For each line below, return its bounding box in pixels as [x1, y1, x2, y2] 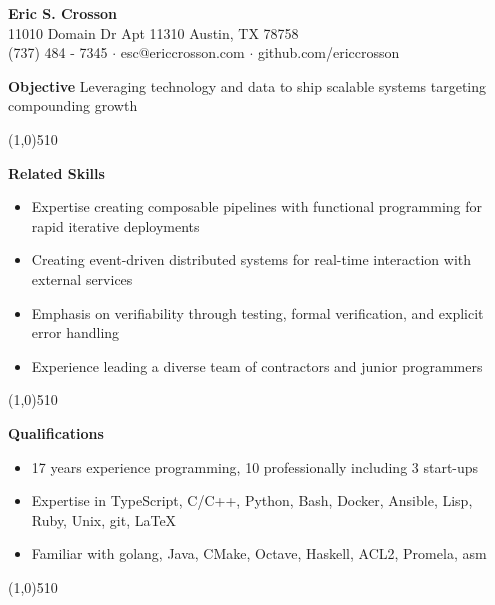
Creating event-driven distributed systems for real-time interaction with [31, 249, 472, 270]
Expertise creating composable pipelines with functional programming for [31, 196, 483, 217]
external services [31, 268, 133, 289]
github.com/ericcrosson [257, 42, 400, 63]
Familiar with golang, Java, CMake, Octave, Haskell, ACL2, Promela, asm [31, 543, 487, 564]
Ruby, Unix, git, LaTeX [31, 509, 177, 530]
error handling [31, 322, 120, 343]
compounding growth [8, 95, 138, 116]
